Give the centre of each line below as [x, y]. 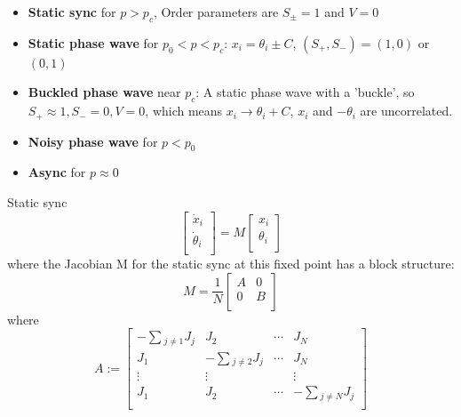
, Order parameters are [216, 12]
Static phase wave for [93, 42]
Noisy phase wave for [93, 141]
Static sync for [72, 12]
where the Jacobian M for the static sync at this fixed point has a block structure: [231, 264]
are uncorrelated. [406, 111]
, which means [184, 111]
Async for [57, 172]
